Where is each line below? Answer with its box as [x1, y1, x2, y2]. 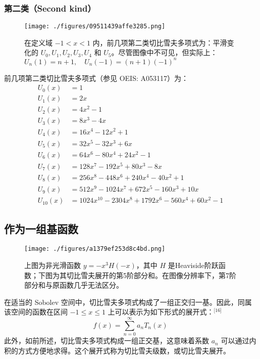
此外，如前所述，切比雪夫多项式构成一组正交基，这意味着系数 [4, 335, 209, 346]
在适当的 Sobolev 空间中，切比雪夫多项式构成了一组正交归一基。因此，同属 [4, 296, 252, 307]
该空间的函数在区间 [4, 306, 68, 317]
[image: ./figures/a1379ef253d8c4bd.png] [24, 245, 166, 253]
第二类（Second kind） [4, 2, 96, 14]
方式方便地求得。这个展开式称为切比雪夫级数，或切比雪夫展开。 [18, 345, 230, 355]
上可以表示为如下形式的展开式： [108, 306, 214, 317]
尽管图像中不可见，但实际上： [118, 47, 218, 58]
